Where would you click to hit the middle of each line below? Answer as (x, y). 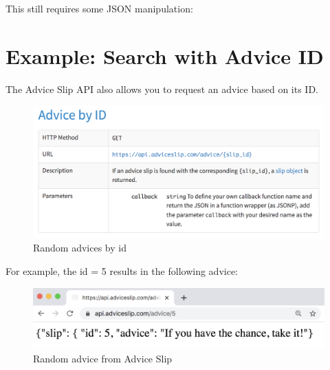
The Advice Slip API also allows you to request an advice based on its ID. (162, 89)
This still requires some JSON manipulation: (99, 8)
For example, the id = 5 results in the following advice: (122, 271)
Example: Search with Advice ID (165, 55)
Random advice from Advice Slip (103, 358)
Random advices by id (80, 248)
